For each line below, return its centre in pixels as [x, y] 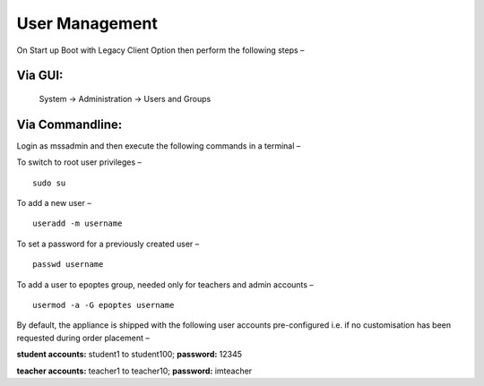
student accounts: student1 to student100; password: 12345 [129, 355]
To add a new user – [54, 203]
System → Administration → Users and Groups [125, 99]
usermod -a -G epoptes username [104, 305]
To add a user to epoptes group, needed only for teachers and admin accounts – [165, 284]
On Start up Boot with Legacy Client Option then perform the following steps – [160, 50]
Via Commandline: [69, 124]
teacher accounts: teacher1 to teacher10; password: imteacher [134, 371]
